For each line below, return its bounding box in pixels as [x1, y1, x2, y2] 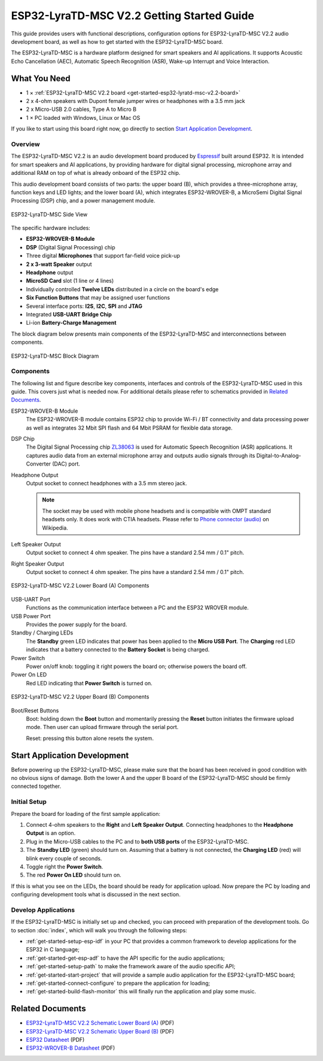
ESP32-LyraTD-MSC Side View [11, 210, 88, 218]
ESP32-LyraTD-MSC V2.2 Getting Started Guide [11, 9, 254, 22]
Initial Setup [11, 797, 47, 806]
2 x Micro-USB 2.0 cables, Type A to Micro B [26, 105, 137, 113]
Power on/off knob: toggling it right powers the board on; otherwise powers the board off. [26, 663, 247, 670]
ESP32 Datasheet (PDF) [26, 1036, 85, 1044]
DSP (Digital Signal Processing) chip [26, 243, 115, 251]
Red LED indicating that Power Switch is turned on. [26, 679, 153, 687]
